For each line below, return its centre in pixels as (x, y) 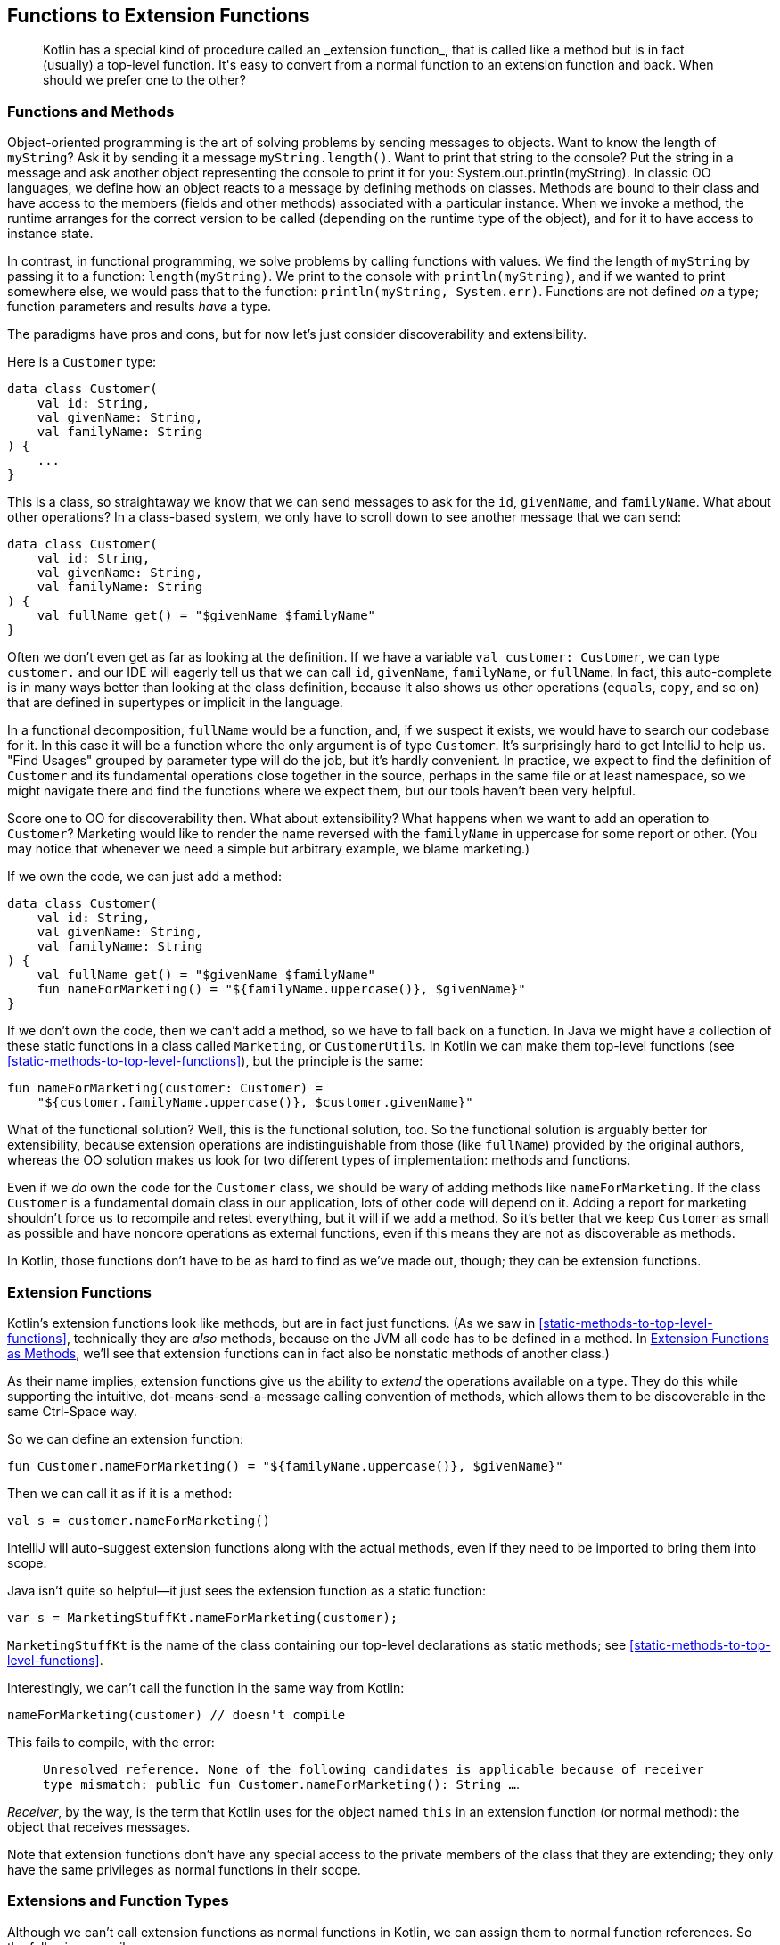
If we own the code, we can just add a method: (145, 877)
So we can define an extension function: (125, 1438)
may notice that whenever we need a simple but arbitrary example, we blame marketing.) (269, 849)
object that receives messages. (99, 1826)
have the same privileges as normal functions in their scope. (184, 1869)
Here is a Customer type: (82, 362)
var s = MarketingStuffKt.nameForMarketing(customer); (203, 1617)
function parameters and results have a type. (140, 307)
